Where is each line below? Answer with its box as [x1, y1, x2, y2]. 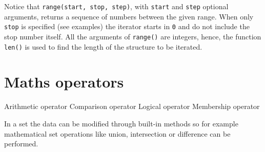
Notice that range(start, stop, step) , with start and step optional [4, 1, 229, 11]
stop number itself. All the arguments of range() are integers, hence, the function [4, 31, 261, 41]
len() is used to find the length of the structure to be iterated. [4, 41, 202, 52]
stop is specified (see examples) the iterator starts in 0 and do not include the [4, 21, 250, 32]
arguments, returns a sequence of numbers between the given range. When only [4, 11, 254, 21]
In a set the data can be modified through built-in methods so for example [4, 118, 238, 128]
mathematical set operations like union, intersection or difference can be [4, 128, 231, 139]
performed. [4, 138, 38, 149]
